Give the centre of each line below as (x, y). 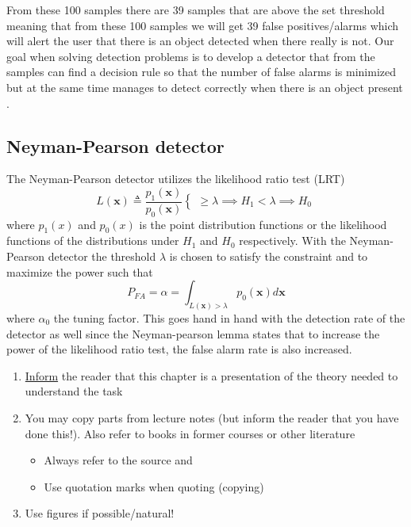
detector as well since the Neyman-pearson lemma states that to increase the (193, 333)
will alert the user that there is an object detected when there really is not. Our (200, 41)
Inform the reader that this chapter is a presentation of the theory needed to (211, 375)
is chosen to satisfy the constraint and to (269, 256)
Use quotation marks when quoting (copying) (154, 486)
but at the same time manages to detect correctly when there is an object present (205, 87)
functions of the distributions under (93, 241)
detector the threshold (102, 256)
